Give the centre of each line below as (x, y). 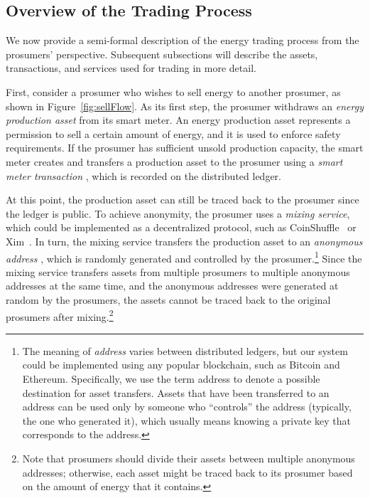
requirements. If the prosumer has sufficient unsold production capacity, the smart (185, 148)
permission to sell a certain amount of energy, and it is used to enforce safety (173, 133)
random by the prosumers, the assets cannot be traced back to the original (168, 299)
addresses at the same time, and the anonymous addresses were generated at (172, 286)
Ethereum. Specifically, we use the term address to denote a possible (171, 378)
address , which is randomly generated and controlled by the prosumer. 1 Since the (184, 257)
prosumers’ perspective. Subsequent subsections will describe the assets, (162, 54)
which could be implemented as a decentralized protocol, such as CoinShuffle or (181, 227)
